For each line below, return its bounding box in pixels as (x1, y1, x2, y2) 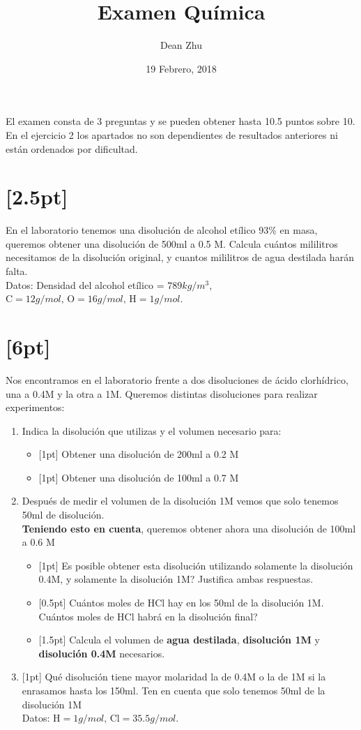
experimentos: (6, 400, 65, 415)
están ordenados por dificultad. (6, 141, 138, 156)
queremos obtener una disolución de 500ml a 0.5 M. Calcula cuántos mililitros (6, 236, 338, 251)
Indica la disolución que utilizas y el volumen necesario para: (22, 423, 282, 438)
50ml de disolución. (22, 507, 105, 522)
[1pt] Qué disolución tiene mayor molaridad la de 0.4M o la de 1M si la (22, 669, 326, 684)
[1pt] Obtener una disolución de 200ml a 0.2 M (38, 447, 239, 461)
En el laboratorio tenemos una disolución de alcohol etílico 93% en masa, (6, 223, 318, 237)
